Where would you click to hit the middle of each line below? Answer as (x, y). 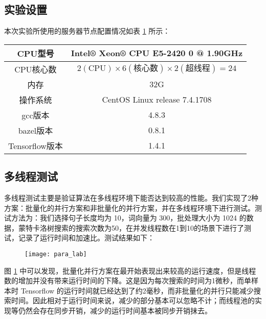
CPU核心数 (36, 69)
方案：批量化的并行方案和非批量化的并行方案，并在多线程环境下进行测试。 (129, 207)
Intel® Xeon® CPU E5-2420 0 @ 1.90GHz (157, 53)
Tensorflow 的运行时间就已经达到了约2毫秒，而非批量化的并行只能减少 (137, 290)
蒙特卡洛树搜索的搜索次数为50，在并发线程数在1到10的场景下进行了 (131, 227)
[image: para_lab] (56, 254)
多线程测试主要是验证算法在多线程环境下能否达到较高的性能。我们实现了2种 (131, 198)
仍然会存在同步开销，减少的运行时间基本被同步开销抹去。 (115, 310)
